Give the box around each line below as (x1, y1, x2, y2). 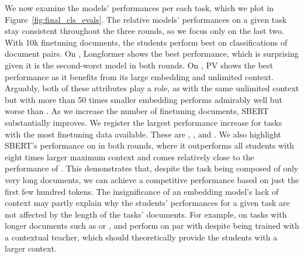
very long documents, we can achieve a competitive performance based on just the (5, 173, 299, 185)
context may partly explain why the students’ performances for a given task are (5, 197, 290, 209)
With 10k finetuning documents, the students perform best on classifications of (5, 36, 288, 48)
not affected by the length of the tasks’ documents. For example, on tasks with (5, 208, 287, 220)
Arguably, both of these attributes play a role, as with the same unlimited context (5, 82, 299, 94)
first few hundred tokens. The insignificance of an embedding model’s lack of (5, 185, 279, 197)
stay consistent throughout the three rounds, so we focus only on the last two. (5, 25, 284, 37)
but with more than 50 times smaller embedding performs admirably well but (5, 93, 282, 105)
